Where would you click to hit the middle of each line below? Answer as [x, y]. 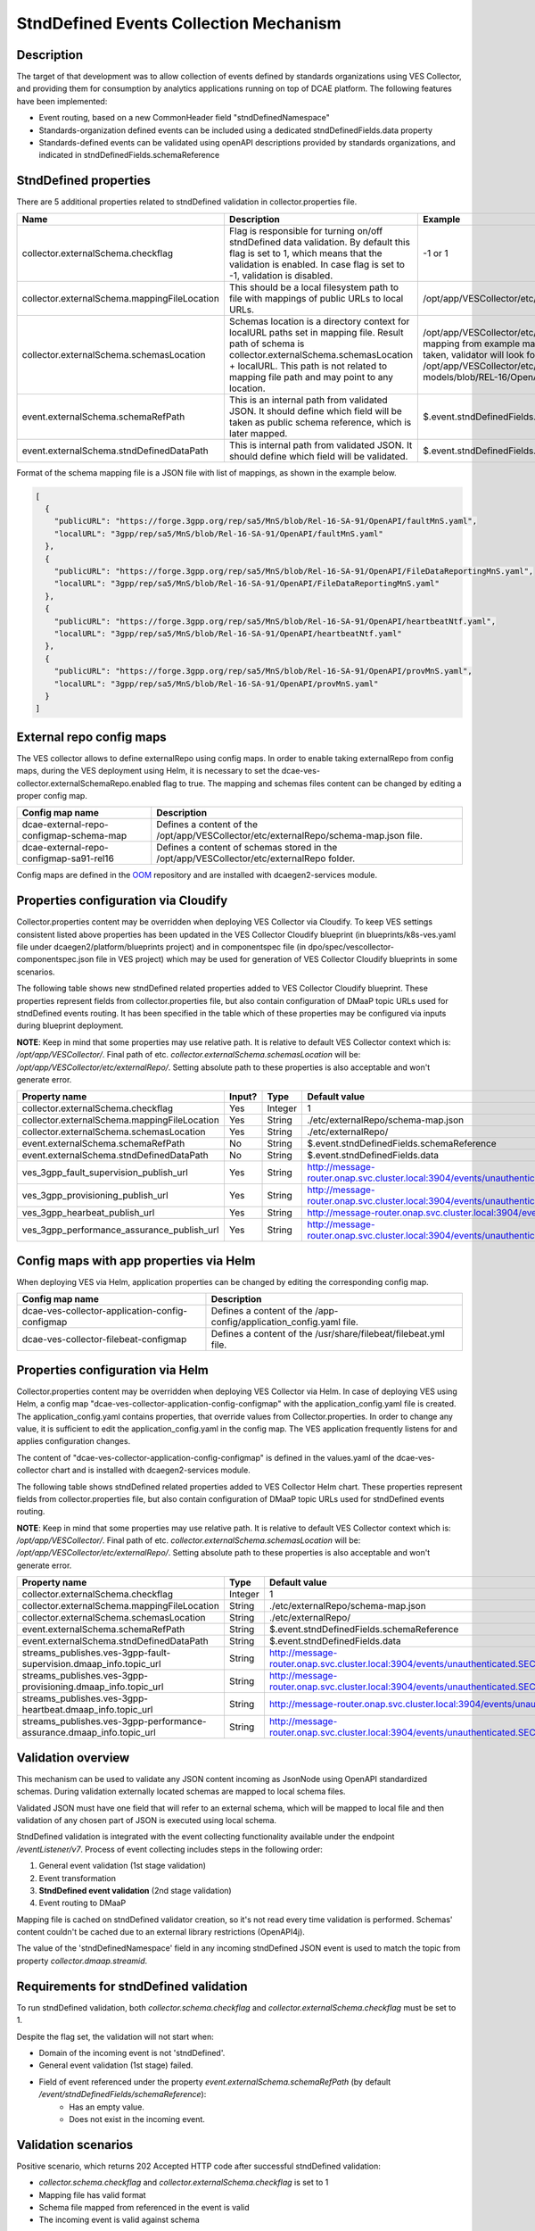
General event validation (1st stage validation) [123, 1866]
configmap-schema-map [74, 836]
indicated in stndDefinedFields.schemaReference [129, 155]
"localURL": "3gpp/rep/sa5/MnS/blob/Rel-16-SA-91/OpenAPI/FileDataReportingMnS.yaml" [247, 584]
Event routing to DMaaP [82, 1903]
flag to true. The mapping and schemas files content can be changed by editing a [313, 783]
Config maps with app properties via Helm [136, 1261]
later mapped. [258, 433]
